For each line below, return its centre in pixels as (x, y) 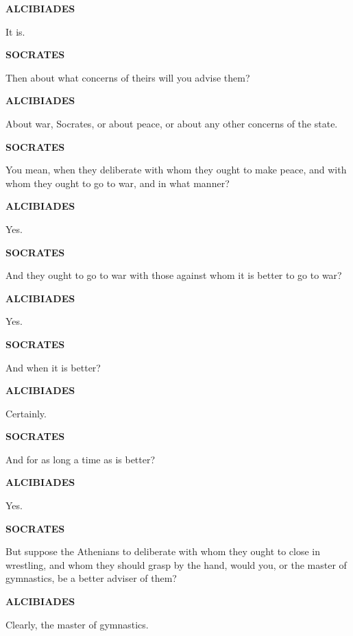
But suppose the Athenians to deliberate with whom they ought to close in (163, 551)
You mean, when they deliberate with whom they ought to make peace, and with (176, 170)
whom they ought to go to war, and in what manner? (118, 183)
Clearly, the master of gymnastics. (77, 624)
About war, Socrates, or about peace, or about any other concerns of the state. (172, 123)
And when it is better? (53, 367)
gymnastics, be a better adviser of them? (91, 578)
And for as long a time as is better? (81, 459)
